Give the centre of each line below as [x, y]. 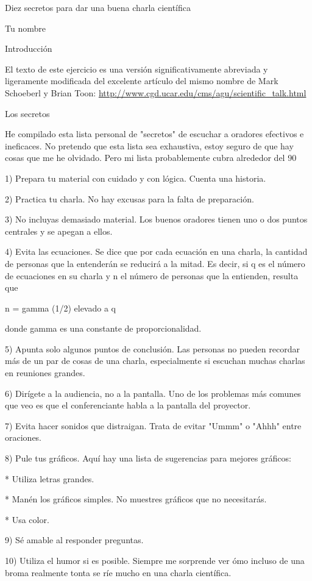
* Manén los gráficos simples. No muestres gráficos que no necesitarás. [136, 499]
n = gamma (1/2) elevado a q [60, 308]
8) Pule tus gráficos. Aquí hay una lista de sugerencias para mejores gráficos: [148, 458]
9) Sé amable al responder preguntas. [74, 540]
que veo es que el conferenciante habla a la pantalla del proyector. [128, 405]
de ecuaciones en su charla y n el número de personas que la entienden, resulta [152, 275]
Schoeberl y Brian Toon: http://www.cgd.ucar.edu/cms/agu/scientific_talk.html [156, 92]
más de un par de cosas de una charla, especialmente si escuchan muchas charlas [155, 361]
